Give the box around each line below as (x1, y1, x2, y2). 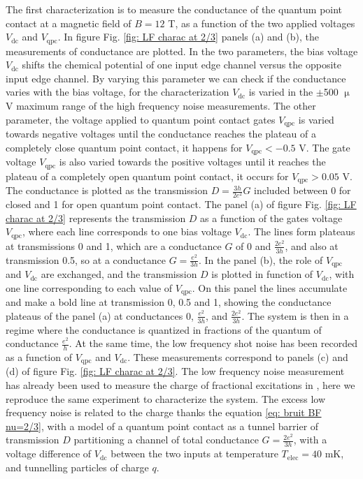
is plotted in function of (211, 267, 313, 281)
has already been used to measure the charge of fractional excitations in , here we (6, 378, 355, 392)
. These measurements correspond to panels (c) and (127, 349, 348, 364)
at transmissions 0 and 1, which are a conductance (6, 238, 222, 253)
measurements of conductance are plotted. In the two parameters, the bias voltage (6, 43, 358, 58)
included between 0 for (254, 183, 351, 198)
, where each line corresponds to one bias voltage (22, 224, 232, 239)
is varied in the (248, 84, 313, 99)
